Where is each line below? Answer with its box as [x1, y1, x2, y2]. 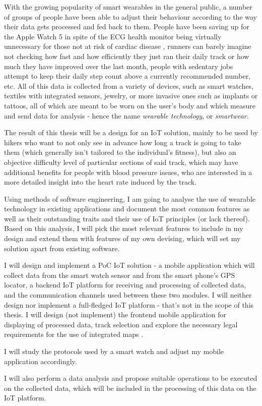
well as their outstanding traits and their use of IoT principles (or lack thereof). [4, 213, 250, 223]
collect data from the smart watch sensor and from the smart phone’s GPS [4, 269, 235, 280]
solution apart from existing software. [4, 243, 120, 253]
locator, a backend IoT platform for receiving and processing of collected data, [4, 279, 246, 290]
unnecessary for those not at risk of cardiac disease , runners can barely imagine [4, 41, 251, 51]
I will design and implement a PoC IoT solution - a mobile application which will [4, 260, 255, 270]
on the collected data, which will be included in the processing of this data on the [4, 382, 256, 393]
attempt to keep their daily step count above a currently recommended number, [4, 71, 251, 81]
